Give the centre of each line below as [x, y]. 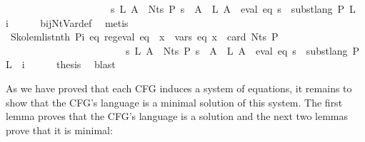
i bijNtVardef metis [67, 22]
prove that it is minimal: [59, 130]
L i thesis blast [61, 64]
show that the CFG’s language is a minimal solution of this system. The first [174, 102]
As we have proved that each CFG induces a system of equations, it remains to [179, 88]
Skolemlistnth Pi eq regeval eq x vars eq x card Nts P [144, 37]
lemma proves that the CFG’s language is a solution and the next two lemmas [177, 116]
